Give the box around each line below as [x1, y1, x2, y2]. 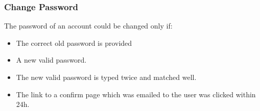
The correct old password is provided [16, 37, 132, 48]
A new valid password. [16, 54, 87, 65]
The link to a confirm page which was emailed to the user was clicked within [16, 89, 256, 99]
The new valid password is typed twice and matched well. [16, 72, 197, 82]
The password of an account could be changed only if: [4, 20, 173, 31]
